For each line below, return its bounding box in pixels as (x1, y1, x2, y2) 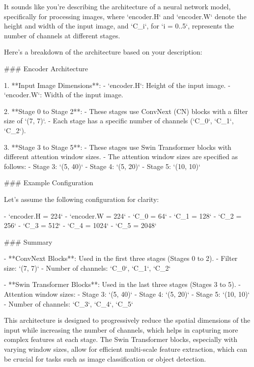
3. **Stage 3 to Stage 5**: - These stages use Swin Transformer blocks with (4, 141, 231, 152)
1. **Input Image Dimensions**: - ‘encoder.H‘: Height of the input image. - (4, 80, 230, 90)
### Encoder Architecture (4, 63, 88, 73)
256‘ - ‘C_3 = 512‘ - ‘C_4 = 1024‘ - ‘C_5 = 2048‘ (4, 220, 157, 230)
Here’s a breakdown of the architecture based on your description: (4, 47, 202, 57)
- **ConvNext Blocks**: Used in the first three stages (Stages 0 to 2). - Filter (4, 253, 238, 263)
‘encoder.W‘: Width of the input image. (4, 89, 123, 100)
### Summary (4, 236, 53, 247)
